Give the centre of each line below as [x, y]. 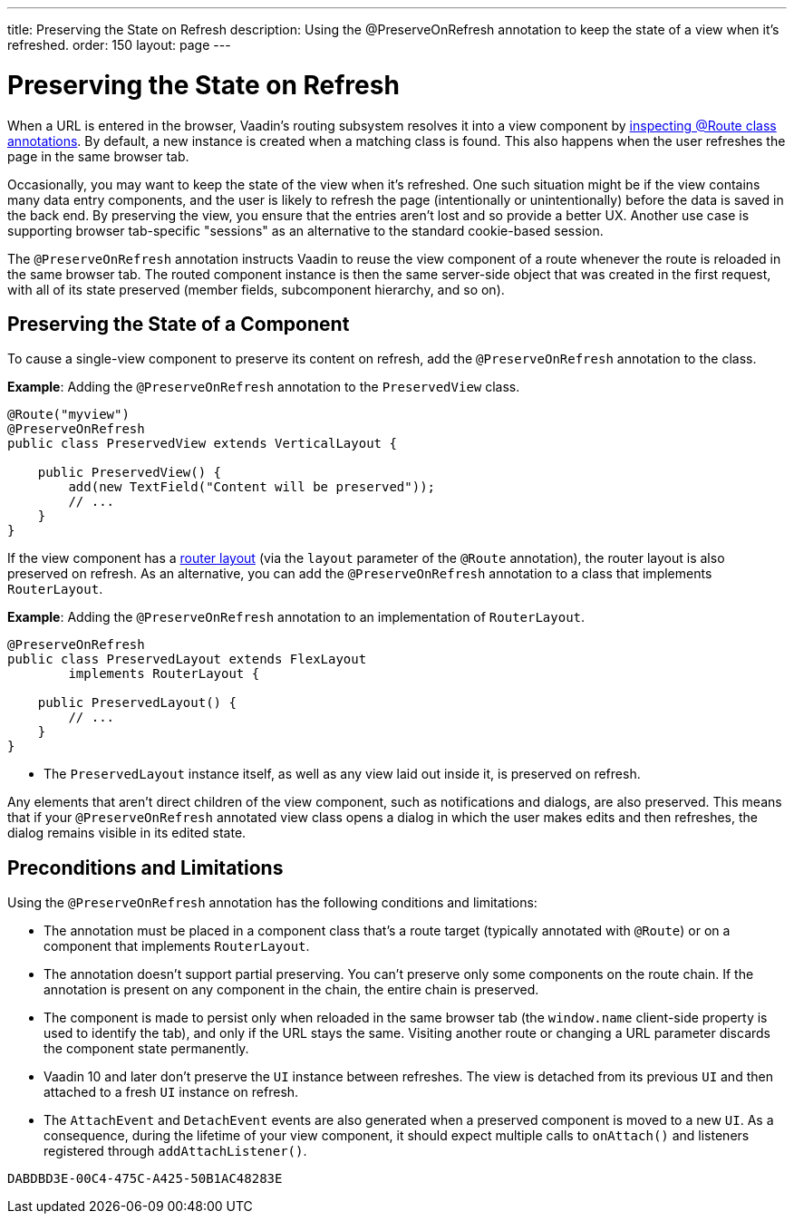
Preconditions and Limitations [145, 867]
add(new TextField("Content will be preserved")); [252, 487]
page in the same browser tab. [98, 156]
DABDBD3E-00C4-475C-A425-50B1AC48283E [145, 1179]
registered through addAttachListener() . [175, 1151]
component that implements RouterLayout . [177, 946]
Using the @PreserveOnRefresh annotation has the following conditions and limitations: [272, 903]
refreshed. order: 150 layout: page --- [119, 45]
